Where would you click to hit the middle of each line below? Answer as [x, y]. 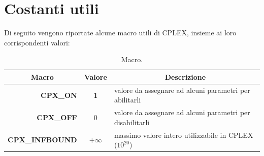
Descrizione [185, 76]
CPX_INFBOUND [42, 140]
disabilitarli [132, 122]
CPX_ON [59, 95]
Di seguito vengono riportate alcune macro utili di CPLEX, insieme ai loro [120, 33]
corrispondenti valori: [37, 42]
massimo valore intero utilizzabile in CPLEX [184, 135]
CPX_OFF [57, 117]
